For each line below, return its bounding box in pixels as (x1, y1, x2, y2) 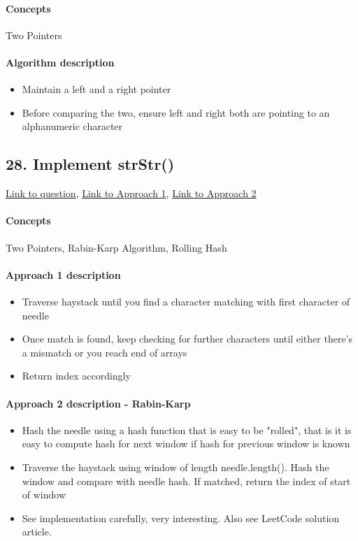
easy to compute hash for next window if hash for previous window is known (22, 436, 350, 451)
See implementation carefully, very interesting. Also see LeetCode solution (22, 510, 340, 525)
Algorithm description (6, 55, 115, 69)
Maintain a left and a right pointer (22, 82, 171, 96)
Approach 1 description (6, 267, 121, 282)
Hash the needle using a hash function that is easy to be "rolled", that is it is (22, 422, 352, 437)
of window (22, 487, 66, 502)
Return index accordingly (22, 368, 131, 383)
